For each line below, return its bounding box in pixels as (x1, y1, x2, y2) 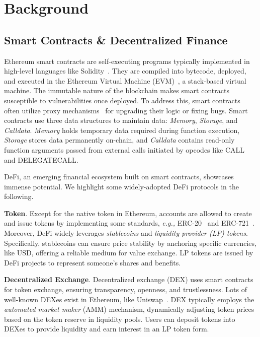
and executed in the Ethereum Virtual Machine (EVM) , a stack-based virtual (4, 75, 246, 86)
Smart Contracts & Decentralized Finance (4, 32, 228, 47)
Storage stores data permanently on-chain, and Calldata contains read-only (4, 134, 235, 145)
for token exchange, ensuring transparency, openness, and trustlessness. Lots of (4, 284, 247, 295)
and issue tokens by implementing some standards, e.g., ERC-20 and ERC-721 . (4, 218, 255, 228)
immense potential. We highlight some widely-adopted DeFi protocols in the (4, 181, 239, 191)
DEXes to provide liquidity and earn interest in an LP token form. (4, 323, 209, 334)
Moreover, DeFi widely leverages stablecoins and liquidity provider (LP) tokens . (4, 228, 248, 238)
